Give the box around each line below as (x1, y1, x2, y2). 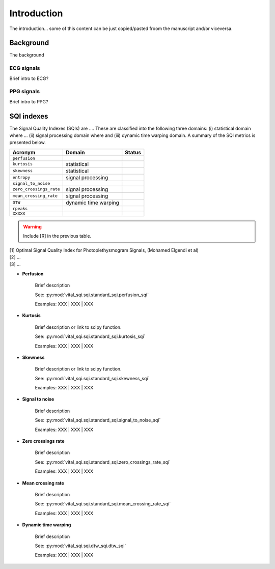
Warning (23, 223, 42, 230)
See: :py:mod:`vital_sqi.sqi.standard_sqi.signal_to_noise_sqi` (35, 417, 161, 423)
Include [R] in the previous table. (23, 233, 92, 239)
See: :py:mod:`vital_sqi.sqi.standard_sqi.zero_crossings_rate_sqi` (35, 459, 171, 465)
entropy (12, 175, 31, 180)
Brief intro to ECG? (9, 75, 48, 81)
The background (9, 52, 44, 58)
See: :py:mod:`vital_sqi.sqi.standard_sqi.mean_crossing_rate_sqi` (35, 501, 171, 507)
